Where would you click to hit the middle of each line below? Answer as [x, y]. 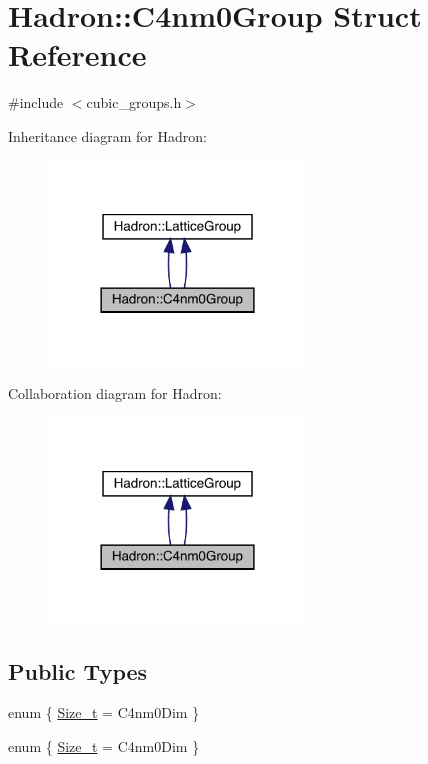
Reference [77, 54]
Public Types [78, 670]
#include [36, 102]
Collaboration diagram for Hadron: [115, 393]
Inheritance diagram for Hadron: [107, 135]
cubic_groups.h [134, 102]
